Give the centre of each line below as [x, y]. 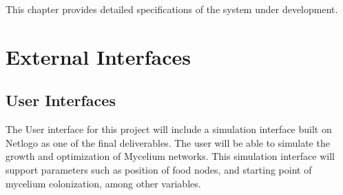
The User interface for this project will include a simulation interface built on [169, 129]
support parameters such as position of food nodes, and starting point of [159, 169]
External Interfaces [98, 56]
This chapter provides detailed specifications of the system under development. [172, 9]
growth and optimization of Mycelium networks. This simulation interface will [170, 156]
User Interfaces [61, 100]
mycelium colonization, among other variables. [103, 183]
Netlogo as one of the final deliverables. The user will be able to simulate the [168, 142]
